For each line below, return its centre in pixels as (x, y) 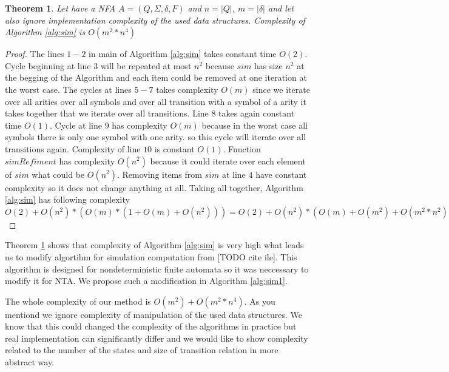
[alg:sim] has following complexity (67, 199)
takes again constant (257, 113)
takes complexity (187, 89)
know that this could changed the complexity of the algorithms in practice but (151, 326)
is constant (174, 148)
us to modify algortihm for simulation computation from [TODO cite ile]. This (151, 256)
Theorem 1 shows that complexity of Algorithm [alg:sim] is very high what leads (154, 245)
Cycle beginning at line (48, 65)
